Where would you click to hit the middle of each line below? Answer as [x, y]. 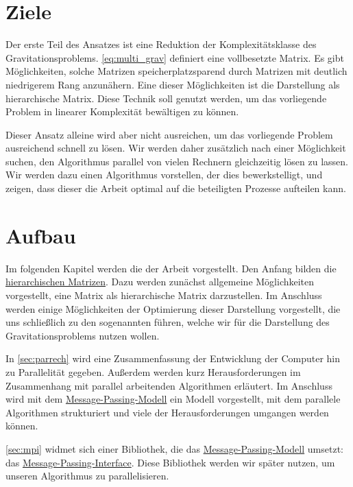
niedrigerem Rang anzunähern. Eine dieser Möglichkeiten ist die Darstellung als [173, 84]
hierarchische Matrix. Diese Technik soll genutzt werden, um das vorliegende [166, 98]
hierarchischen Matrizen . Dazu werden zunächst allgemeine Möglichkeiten [160, 282]
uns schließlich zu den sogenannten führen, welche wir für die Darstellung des [168, 322]
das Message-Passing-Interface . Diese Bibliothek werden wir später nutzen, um [170, 462]
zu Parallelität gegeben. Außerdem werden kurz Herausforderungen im [153, 371]
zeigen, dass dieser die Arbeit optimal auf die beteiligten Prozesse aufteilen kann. [176, 188]
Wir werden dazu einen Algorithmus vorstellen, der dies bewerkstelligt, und [164, 175]
